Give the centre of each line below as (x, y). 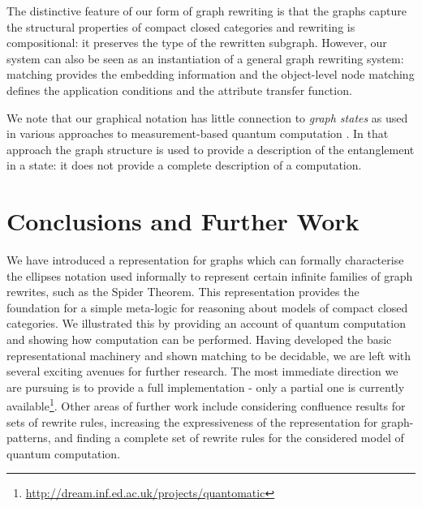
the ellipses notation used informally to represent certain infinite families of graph (210, 275)
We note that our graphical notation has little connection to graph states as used (207, 117)
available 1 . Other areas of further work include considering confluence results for (206, 405)
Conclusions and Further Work (183, 221)
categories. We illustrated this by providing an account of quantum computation (206, 323)
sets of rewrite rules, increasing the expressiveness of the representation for (192, 421)
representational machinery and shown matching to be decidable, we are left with (209, 355)
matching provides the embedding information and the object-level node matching (211, 74)
